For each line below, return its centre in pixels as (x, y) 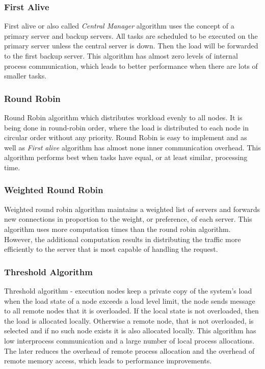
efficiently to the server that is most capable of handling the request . (111, 249)
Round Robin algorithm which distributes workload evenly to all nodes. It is (123, 117)
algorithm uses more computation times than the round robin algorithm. (117, 229)
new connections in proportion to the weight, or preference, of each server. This (128, 219)
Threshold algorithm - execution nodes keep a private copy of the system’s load (128, 290)
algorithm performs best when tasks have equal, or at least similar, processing (126, 157)
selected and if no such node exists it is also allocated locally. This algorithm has (130, 331)
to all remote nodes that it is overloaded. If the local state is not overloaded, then (131, 311)
